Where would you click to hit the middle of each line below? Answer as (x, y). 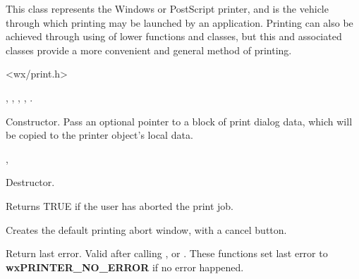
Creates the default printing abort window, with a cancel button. (146, 229)
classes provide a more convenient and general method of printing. (149, 50)
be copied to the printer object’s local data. (99, 135)
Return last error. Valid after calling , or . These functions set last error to (167, 253)
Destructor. (30, 182)
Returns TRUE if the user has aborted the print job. (120, 205)
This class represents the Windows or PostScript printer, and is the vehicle (167, 8)
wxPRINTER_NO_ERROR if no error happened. (125, 267)
